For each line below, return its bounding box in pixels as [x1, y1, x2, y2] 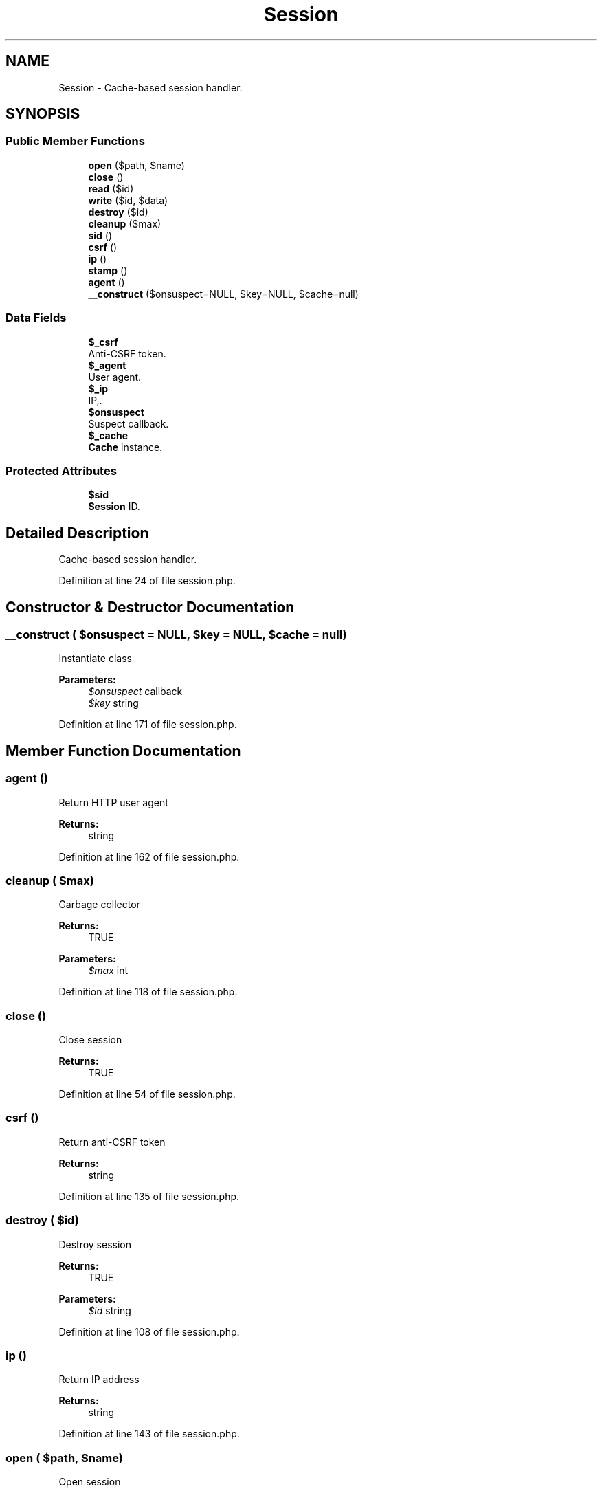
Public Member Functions [5, 134, 145, 148]
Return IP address [58, 1373, 140, 1386]
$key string [88, 697, 139, 709]
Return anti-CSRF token [58, 1136, 166, 1148]
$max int [88, 964, 129, 977]
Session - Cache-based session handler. [58, 81, 243, 93]
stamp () [88, 264, 128, 276]
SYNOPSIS [5, 105, 80, 123]
